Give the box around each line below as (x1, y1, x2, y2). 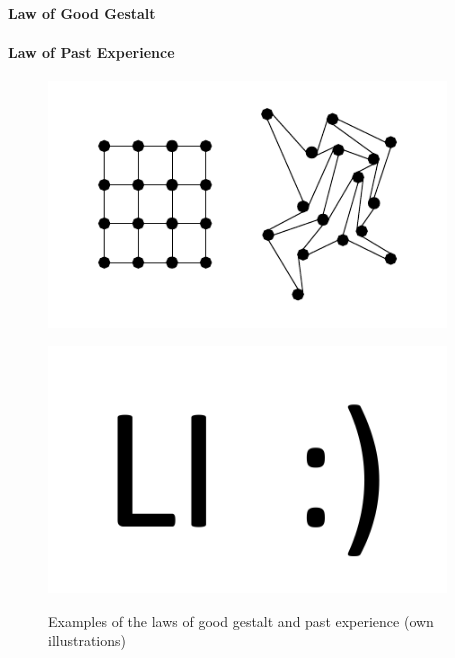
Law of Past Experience (8, 41, 175, 62)
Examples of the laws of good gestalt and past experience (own (48, 610, 434, 631)
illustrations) (48, 630, 126, 651)
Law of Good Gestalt (8, 2, 156, 23)
